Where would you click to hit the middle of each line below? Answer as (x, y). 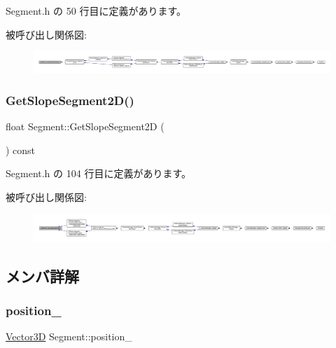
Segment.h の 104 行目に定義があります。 (98, 173)
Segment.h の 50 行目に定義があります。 (96, 11)
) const (21, 149)
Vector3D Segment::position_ (69, 336)
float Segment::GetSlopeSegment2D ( (85, 126)
